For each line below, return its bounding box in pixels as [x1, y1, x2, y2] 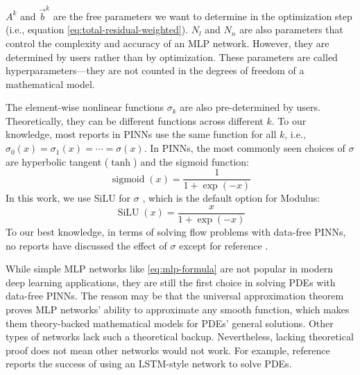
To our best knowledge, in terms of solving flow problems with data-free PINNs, [6, 224, 346, 238]
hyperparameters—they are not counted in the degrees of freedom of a [6, 63, 305, 78]
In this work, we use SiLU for [6, 191, 131, 205]
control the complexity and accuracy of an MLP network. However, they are [6, 35, 329, 50]
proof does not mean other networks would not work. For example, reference [6, 342, 330, 357]
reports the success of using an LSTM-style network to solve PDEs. [6, 356, 292, 371]
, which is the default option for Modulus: [142, 191, 320, 205]
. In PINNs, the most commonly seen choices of [144, 141, 345, 155]
